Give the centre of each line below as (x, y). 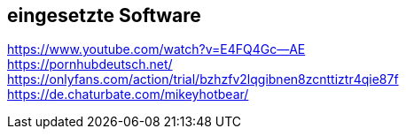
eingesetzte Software (104, 15)
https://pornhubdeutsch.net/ (90, 64)
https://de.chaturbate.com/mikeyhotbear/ (128, 94)
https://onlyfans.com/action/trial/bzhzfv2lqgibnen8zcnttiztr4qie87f (203, 79)
